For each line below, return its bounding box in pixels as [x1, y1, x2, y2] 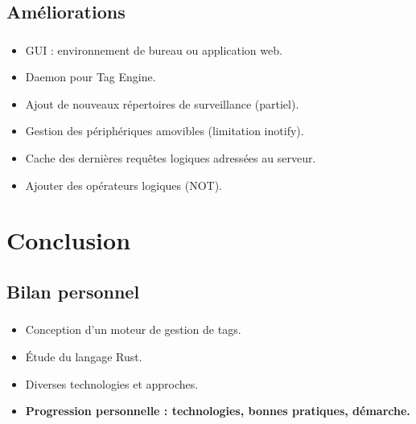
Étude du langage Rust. [25, 348, 142, 364]
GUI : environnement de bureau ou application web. [25, 41, 282, 58]
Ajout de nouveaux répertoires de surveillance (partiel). [25, 95, 299, 112]
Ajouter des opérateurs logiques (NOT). [25, 176, 222, 193]
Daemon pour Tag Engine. [25, 68, 156, 85]
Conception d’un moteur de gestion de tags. [25, 321, 241, 338]
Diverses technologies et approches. [25, 375, 199, 392]
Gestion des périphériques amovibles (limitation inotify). [25, 122, 304, 139]
